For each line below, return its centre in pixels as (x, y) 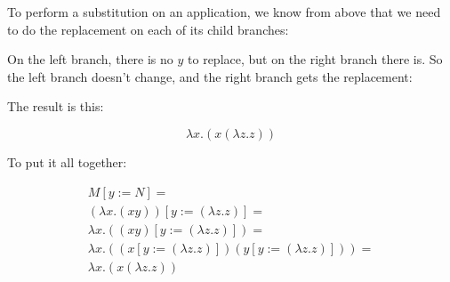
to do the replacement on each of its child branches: (148, 29)
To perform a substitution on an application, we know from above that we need (224, 12)
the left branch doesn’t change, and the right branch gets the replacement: (210, 76)
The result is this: (56, 106)
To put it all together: (67, 161)
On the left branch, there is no (90, 59)
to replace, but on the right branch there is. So (315, 59)
